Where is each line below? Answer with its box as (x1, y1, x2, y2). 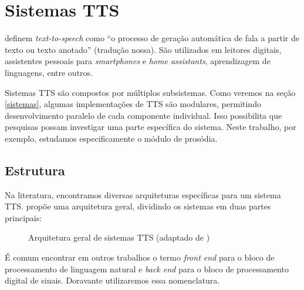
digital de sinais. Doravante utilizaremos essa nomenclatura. (5, 274, 220, 286)
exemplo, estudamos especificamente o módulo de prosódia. (5, 132, 218, 144)
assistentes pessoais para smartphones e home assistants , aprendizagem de (5, 55, 271, 67)
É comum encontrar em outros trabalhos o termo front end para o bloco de (5, 251, 275, 264)
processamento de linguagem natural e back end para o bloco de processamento (5, 262, 289, 275)
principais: (5, 211, 42, 224)
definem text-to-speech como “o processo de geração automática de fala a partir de (5, 32, 299, 44)
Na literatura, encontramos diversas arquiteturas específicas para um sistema (5, 188, 281, 201)
